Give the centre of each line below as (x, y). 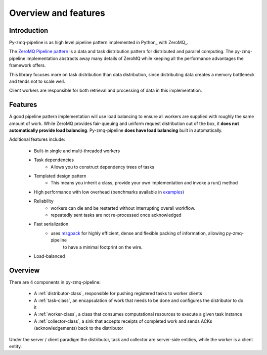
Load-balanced (49, 256)
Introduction (29, 30)
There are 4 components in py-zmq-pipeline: (55, 282)
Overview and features (57, 13)
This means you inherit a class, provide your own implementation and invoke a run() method (144, 183)
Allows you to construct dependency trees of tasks (103, 167)
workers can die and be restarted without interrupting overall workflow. (123, 208)
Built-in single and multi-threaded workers (77, 151)
